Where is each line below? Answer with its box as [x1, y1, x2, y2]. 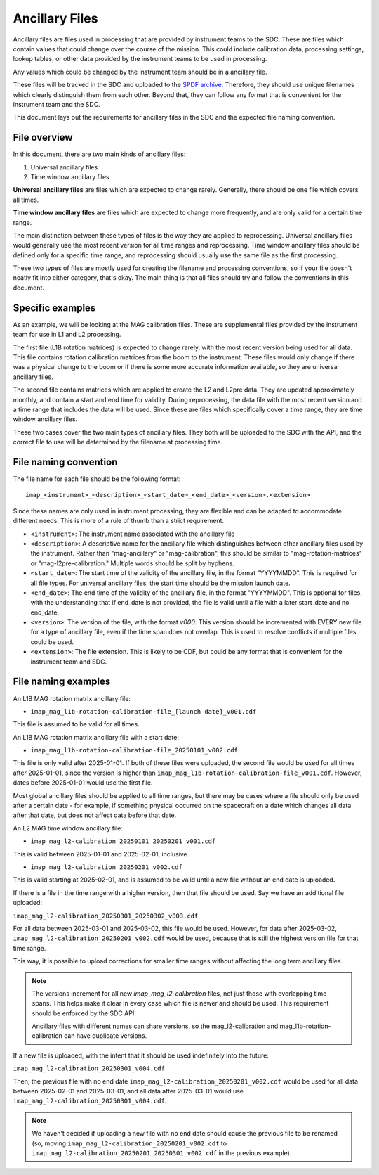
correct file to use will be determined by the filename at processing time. [13, 438, 223, 447]
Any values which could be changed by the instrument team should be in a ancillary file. [13, 68, 267, 76]
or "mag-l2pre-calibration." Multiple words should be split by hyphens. [30, 559, 234, 567]
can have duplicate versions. [64, 1032, 147, 1040]
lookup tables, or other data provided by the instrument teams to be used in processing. [13, 55, 267, 63]
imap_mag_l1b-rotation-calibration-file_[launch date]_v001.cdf [30, 707, 257, 715]
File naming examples [13, 676, 111, 688]
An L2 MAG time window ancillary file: [13, 823, 123, 833]
